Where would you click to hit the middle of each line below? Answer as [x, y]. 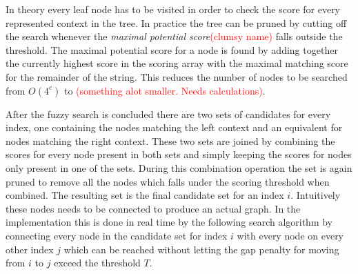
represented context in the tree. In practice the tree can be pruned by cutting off [176, 22]
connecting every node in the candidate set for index [117, 235]
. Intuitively [316, 195]
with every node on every [290, 235]
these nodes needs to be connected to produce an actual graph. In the [153, 208]
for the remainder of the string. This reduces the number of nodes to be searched [177, 76]
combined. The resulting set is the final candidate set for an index [145, 195]
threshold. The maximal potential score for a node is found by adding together [172, 49]
